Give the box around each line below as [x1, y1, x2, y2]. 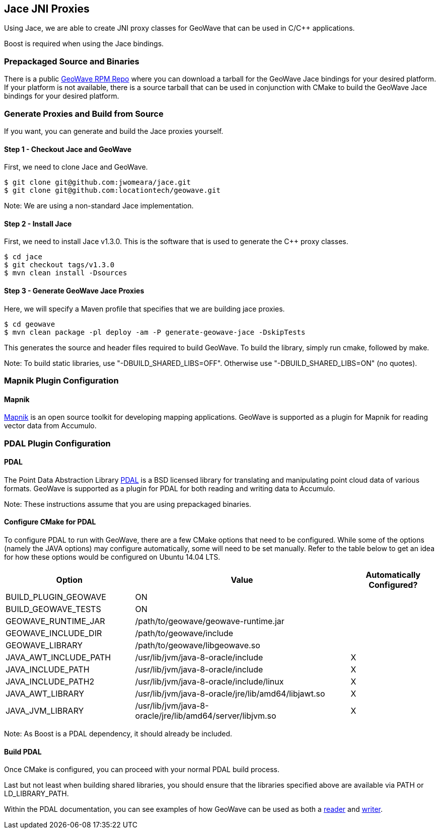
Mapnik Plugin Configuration [4, 375, 119, 386]
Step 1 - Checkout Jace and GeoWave [4, 144, 132, 154]
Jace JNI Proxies [4, 3, 90, 15]
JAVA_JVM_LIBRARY [6, 705, 84, 716]
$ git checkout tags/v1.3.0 [4, 261, 115, 269]
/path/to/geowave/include [135, 628, 234, 638]
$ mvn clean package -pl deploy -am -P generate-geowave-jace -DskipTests [4, 328, 306, 336]
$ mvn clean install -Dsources [4, 269, 127, 277]
